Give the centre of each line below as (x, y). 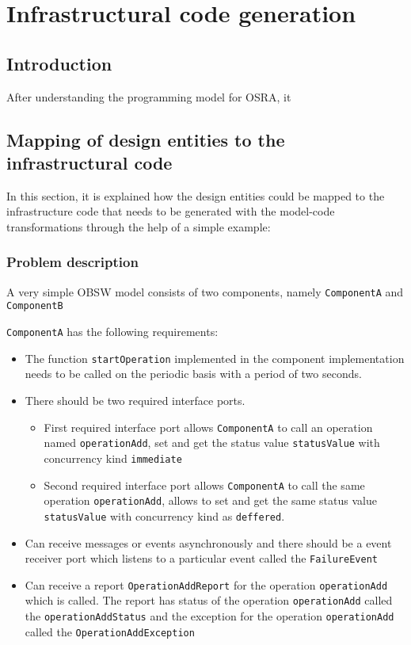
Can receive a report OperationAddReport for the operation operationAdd (206, 584)
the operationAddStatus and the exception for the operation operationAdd (209, 616)
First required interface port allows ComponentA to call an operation (208, 427)
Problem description (72, 262)
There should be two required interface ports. (135, 400)
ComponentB (35, 306)
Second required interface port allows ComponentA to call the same (204, 485)
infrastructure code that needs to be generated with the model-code (171, 211)
